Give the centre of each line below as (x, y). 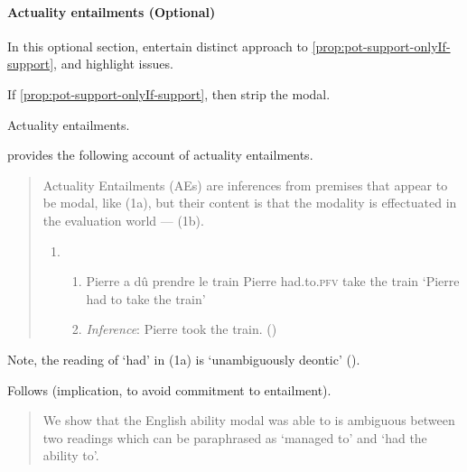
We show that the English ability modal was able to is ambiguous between (249, 420)
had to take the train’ (146, 298)
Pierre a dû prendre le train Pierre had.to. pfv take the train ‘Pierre (273, 281)
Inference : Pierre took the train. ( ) (182, 329)
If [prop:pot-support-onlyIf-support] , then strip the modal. (169, 93)
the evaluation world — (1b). (123, 220)
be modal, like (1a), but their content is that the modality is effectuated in (250, 203)
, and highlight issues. (113, 64)
